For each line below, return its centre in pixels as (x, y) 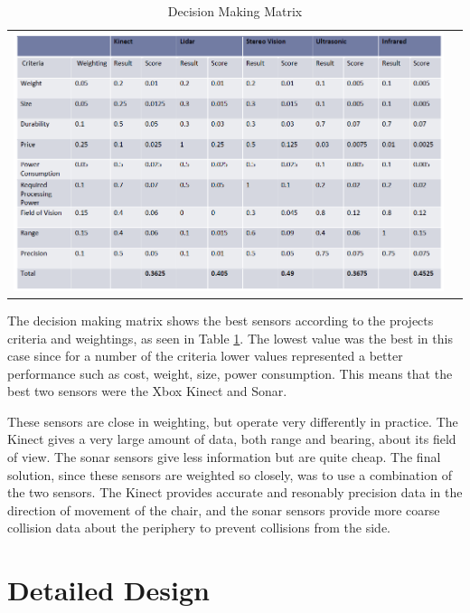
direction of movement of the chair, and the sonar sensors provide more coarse (224, 509)
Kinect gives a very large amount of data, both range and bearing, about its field (232, 439)
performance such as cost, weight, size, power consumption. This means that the (230, 373)
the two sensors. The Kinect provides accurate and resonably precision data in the (235, 492)
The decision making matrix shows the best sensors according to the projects (221, 320)
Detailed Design (108, 590)
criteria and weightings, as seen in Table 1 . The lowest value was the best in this (230, 338)
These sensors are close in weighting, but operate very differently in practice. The (233, 421)
